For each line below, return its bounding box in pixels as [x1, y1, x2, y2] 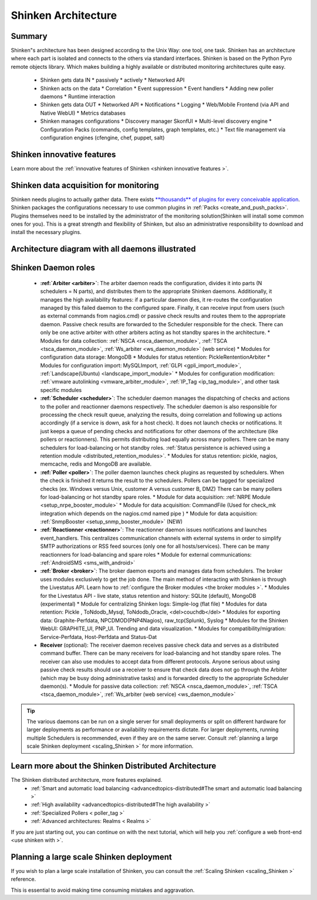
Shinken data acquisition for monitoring [11, 180, 159, 190]
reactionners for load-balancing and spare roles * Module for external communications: [40, 551, 252, 558]
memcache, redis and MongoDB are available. [40, 460, 152, 467]
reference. [11, 876, 36, 883]
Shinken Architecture [11, 9, 117, 22]
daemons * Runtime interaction [40, 93, 116, 100]
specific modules [40, 386, 82, 393]
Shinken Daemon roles [11, 263, 95, 273]
